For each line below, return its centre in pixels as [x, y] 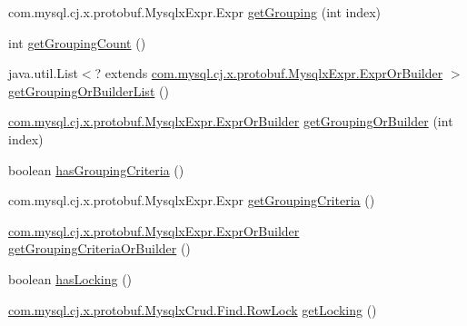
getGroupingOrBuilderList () [89, 90]
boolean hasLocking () [70, 278]
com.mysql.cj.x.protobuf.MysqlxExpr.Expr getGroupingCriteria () [192, 200]
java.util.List [43, 73]
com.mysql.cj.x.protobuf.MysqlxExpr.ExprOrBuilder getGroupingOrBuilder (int [231, 121]
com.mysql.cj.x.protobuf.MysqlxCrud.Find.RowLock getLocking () [193, 309]
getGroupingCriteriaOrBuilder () [99, 248]
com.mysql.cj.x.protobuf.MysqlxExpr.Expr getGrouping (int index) [195, 12]
